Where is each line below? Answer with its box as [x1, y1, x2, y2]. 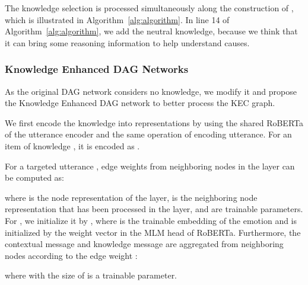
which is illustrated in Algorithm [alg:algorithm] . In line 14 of [5, 13, 230, 25]
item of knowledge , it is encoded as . [5, 139, 140, 152]
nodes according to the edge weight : [5, 249, 138, 261]
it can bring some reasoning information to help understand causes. [5, 36, 250, 49]
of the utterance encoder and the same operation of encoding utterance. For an [5, 128, 292, 140]
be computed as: [5, 171, 65, 184]
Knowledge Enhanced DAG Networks [5, 62, 189, 76]
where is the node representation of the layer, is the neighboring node [5, 191, 258, 203]
